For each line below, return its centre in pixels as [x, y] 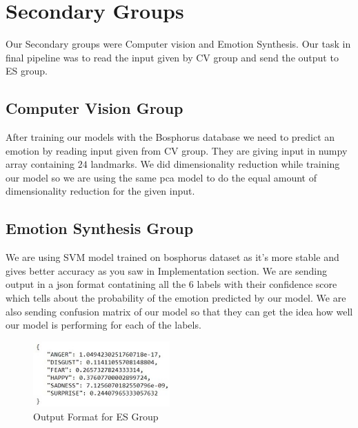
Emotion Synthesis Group [100, 228]
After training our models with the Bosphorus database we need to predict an [170, 137]
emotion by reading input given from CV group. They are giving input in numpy [177, 150]
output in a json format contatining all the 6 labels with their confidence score [171, 284]
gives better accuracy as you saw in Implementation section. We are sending [166, 270]
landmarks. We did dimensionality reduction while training [215, 164]
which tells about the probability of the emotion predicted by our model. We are [176, 298]
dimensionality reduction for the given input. [100, 191]
